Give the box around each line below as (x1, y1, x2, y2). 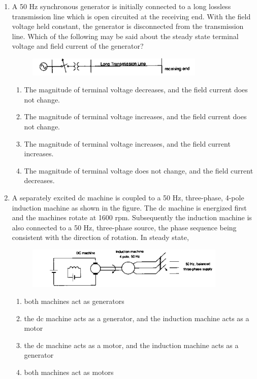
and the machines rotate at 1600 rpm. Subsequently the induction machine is (12, 212, 252, 223)
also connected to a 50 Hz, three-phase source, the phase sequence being (12, 222, 237, 232)
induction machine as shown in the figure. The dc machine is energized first (12, 202, 247, 213)
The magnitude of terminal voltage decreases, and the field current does (24, 84, 248, 95)
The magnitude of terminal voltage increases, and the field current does (24, 111, 247, 122)
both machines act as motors (24, 367, 114, 377)
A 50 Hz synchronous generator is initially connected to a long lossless (12, 1, 231, 11)
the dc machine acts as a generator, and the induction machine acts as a (24, 313, 249, 323)
